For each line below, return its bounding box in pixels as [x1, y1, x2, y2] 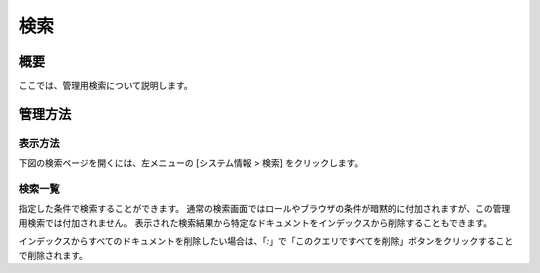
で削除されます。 [18, 249, 89, 261]
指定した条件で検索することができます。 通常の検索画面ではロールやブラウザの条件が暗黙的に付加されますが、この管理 [18, 203, 511, 215]
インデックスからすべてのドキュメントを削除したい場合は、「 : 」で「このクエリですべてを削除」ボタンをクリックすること [18, 235, 514, 247]
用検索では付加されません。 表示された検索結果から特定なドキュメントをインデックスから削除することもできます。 [18, 216, 493, 229]
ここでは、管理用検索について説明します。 [18, 80, 194, 92]
